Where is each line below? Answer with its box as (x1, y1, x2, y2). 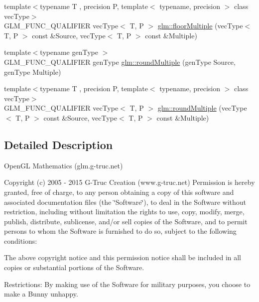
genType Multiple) (4, 66, 61, 77)
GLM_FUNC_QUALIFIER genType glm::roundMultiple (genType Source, (4, 56, 236, 67)
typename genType (40, 47, 98, 57)
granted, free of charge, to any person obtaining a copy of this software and (4, 186, 234, 197)
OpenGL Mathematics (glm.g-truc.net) (4, 160, 123, 170)
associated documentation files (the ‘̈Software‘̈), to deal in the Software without (4, 196, 247, 207)
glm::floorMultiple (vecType (157, 20, 243, 31)
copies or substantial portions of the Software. (4, 262, 144, 273)
